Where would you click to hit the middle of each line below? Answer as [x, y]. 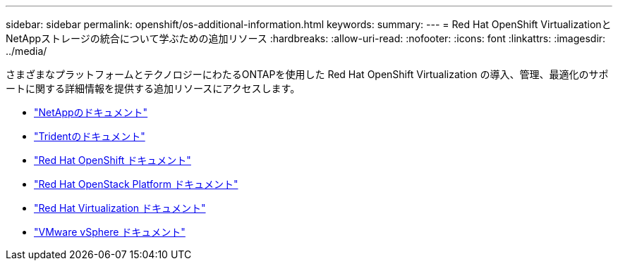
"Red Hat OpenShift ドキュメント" [113, 160]
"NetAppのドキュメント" [91, 112]
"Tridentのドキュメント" [90, 136]
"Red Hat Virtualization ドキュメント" [120, 208]
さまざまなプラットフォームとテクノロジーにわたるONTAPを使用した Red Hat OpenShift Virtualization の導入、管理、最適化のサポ [307, 74]
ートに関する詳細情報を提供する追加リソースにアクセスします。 [153, 88]
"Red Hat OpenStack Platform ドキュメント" [136, 184]
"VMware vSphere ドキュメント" [110, 232]
